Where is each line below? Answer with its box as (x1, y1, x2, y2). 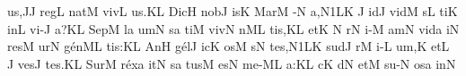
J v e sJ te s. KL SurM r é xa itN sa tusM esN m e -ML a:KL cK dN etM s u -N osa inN (7, 54, 456, 72)
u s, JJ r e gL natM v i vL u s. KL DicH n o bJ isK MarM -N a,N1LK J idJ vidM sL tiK (7, 2, 458, 20)
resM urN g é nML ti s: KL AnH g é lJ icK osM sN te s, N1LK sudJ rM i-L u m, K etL (7, 37, 450, 55)
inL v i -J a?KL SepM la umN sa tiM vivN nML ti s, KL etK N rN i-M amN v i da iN (7, 19, 460, 38)
